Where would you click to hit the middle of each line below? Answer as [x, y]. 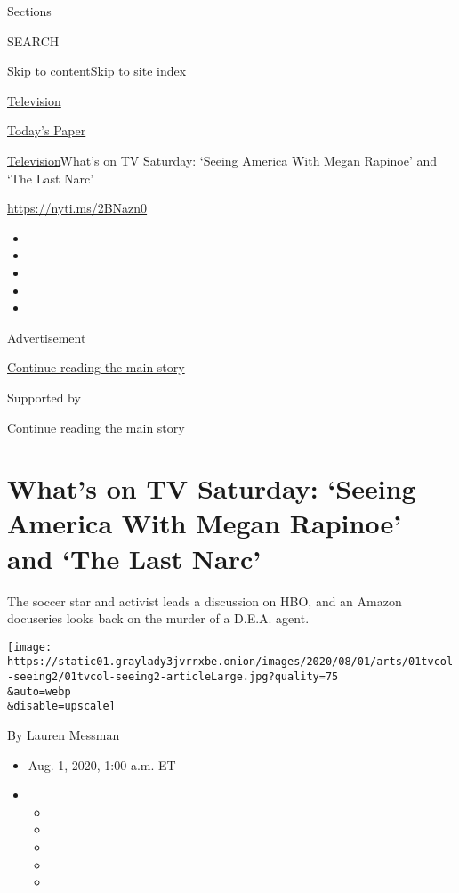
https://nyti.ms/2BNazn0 [77, 208]
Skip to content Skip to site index [97, 71]
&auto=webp [39, 691]
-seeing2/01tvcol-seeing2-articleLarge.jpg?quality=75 [173, 677]
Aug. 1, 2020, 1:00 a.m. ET [102, 764]
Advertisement [47, 337]
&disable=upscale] [61, 706]
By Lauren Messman [64, 735]
